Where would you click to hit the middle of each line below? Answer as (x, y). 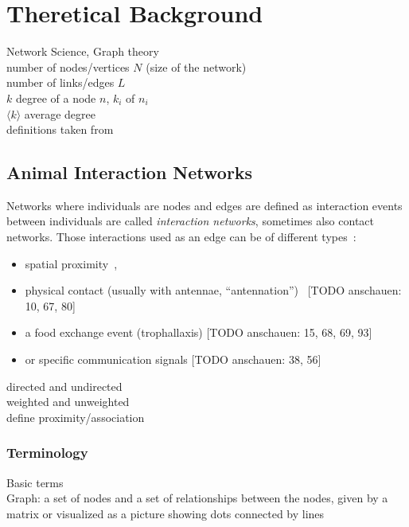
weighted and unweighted (68, 402)
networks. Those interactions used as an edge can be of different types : (181, 237)
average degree (60, 113)
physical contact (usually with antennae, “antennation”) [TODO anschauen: (213, 290)
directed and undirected (64, 386)
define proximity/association (76, 417)
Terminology (47, 453)
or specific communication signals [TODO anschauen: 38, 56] (173, 359)
